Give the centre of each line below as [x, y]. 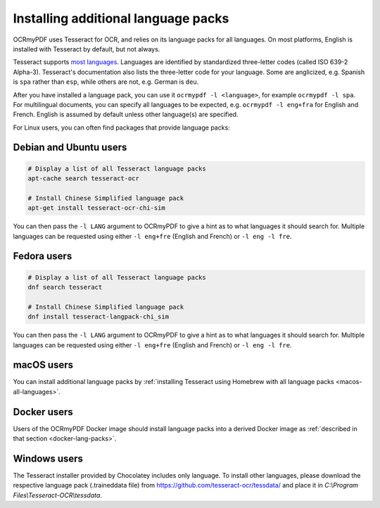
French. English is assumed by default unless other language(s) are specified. [126, 114]
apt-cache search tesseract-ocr [84, 179]
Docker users [43, 412]
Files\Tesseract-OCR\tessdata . [57, 495]
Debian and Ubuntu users [70, 148]
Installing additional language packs [121, 18]
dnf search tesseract [65, 287]
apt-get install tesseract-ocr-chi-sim [96, 208]
